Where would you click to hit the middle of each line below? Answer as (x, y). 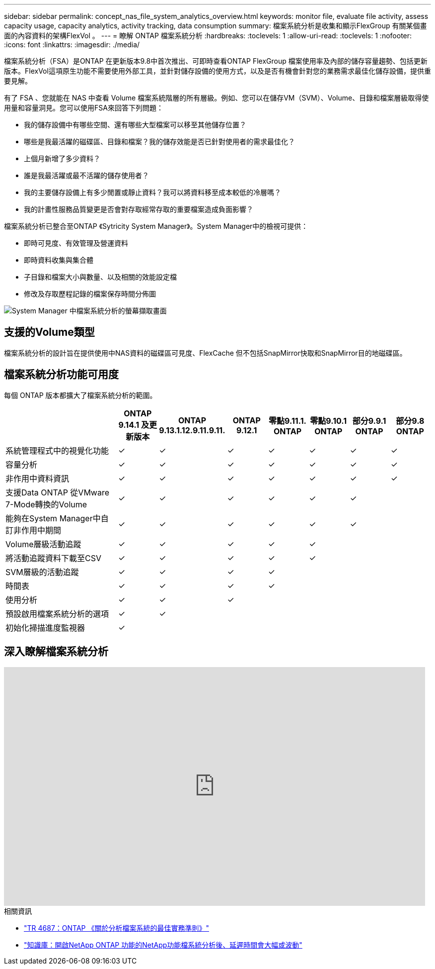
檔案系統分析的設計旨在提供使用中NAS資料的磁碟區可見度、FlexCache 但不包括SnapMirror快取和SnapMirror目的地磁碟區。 (205, 353)
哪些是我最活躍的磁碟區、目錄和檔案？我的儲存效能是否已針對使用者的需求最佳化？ (159, 142)
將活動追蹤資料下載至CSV (53, 558)
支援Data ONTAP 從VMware (58, 492)
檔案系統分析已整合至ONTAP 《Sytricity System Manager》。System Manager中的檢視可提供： (156, 226)
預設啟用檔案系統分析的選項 (57, 614)
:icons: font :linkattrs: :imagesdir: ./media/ (72, 45)
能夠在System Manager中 (53, 518)
